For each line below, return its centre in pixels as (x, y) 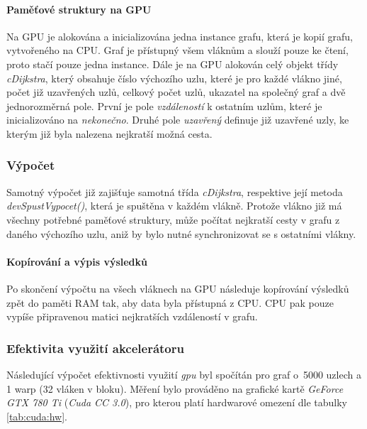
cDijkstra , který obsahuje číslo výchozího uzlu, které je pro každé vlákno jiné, (174, 78)
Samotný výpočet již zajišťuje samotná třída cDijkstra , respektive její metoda (175, 191)
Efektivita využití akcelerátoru (95, 348)
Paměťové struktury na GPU (79, 9)
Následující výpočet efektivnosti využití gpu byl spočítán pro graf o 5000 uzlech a (184, 374)
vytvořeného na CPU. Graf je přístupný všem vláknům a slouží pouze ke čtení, (177, 50)
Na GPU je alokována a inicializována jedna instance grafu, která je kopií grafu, (180, 36)
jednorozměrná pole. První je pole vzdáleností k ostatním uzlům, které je (164, 105)
